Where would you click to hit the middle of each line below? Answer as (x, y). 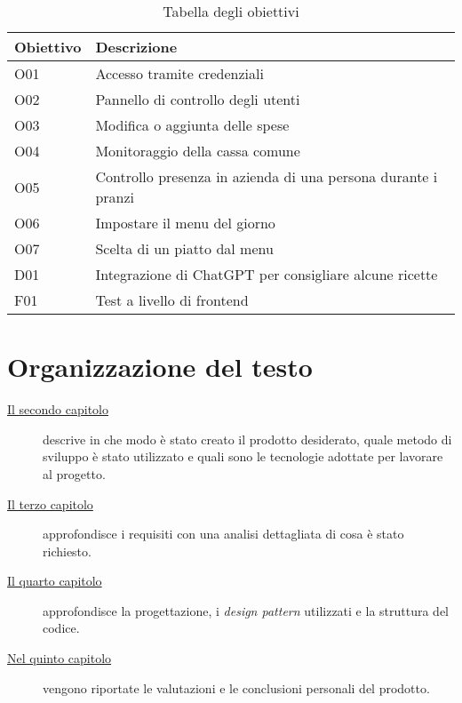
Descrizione (136, 47)
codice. (61, 628)
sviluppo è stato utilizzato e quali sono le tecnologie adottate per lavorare (243, 456)
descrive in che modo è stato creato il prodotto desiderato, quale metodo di (247, 439)
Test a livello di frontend (172, 300)
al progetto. (74, 473)
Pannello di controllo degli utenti (198, 99)
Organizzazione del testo (160, 367)
